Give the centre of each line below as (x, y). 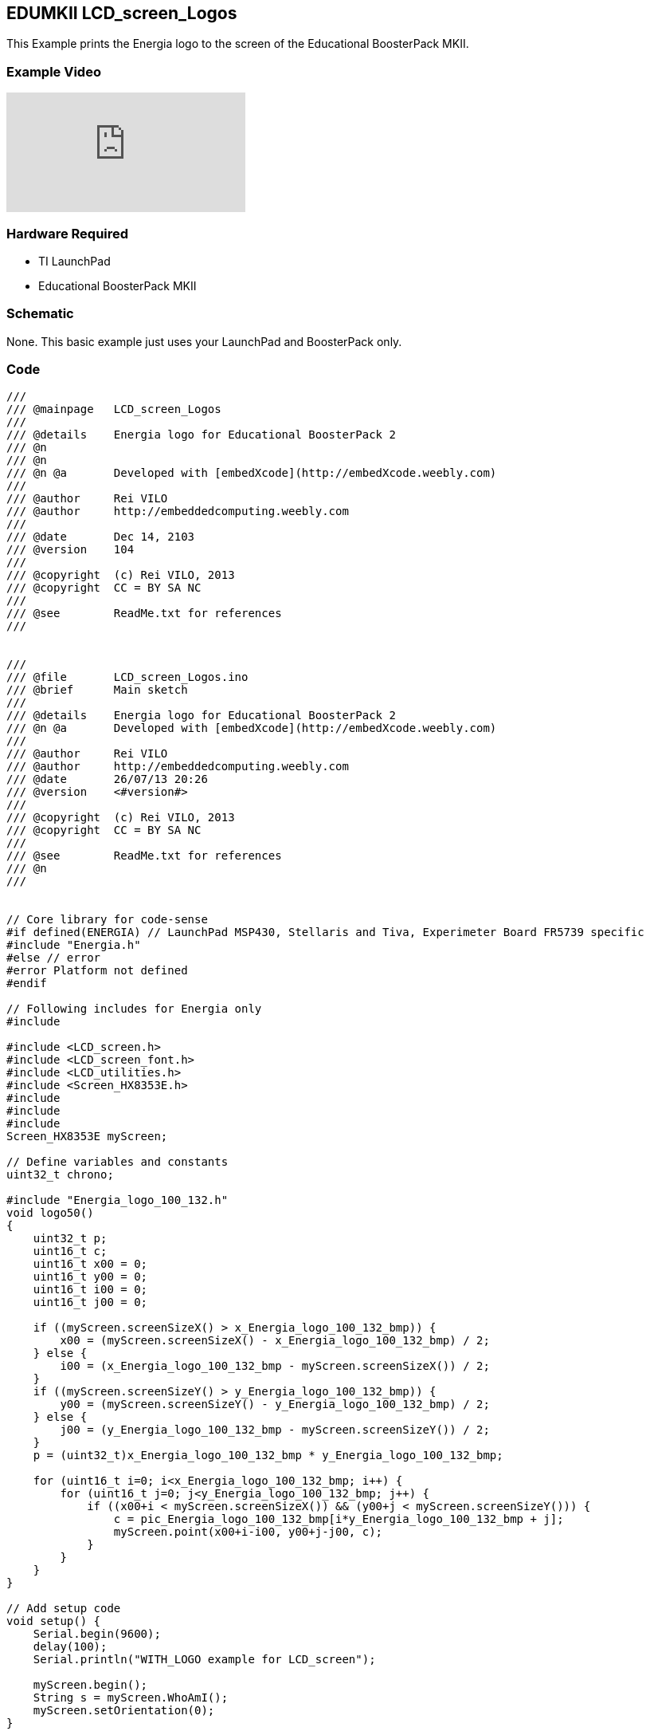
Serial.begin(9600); (97, 1634)
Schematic (40, 314)
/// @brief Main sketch (97, 690)
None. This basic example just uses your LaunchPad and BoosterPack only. (204, 341)
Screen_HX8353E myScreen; (87, 1137)
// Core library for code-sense (107, 920)
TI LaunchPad (74, 261)
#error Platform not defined (97, 971)
